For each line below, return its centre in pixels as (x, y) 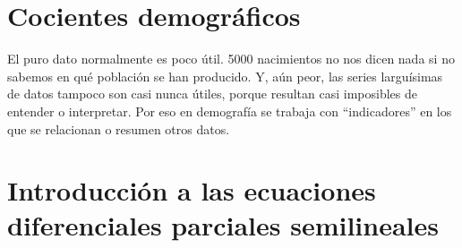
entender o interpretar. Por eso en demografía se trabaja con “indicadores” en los (230, 111)
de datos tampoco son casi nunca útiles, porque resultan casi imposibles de (213, 94)
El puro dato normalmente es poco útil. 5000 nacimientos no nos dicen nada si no (231, 59)
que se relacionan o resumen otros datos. (119, 128)
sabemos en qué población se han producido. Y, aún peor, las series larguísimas (225, 76)
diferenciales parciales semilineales (223, 225)
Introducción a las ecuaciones (192, 190)
